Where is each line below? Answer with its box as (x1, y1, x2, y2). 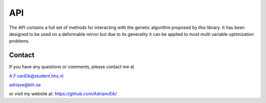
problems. (9, 38, 30, 44)
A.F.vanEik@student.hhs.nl (9, 73, 64, 78)
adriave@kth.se (9, 82, 41, 88)
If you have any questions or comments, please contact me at (9, 64, 134, 70)
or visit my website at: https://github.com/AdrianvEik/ (9, 91, 117, 97)
